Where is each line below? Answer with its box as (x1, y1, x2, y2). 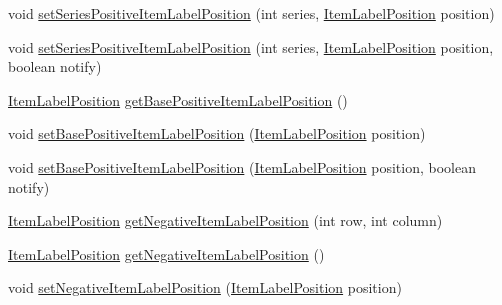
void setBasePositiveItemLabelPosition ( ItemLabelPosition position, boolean (8, 156, 476, 177)
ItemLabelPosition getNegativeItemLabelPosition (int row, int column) (8, 210, 443, 231)
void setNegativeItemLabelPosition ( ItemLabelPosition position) (8, 277, 402, 298)
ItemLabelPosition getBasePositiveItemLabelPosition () (8, 89, 348, 110)
